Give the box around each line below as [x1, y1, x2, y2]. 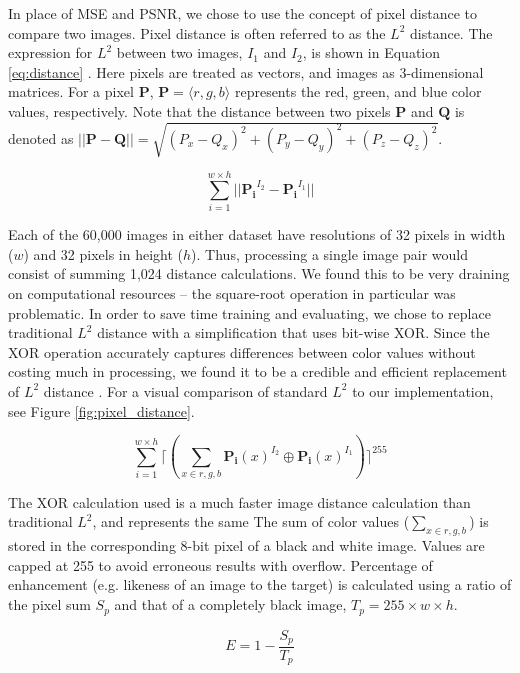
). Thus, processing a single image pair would [191, 243, 468, 264]
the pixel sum [8, 594, 91, 615]
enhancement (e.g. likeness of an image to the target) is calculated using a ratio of [8, 574, 512, 595]
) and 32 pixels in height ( [23, 243, 184, 264]
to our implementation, [352, 380, 494, 401]
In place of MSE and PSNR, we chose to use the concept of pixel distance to [8, 3, 477, 23]
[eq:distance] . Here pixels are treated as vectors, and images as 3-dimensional [8, 61, 484, 82]
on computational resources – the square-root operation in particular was [8, 283, 456, 304]
